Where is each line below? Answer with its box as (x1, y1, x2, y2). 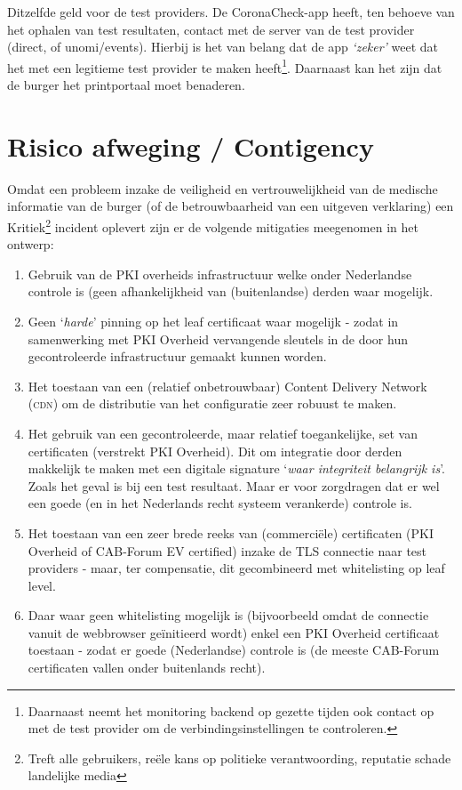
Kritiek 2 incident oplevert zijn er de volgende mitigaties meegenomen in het (7, 214, 418, 236)
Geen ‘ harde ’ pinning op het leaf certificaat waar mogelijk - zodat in (28, 311, 399, 330)
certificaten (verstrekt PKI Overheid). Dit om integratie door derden (28, 441, 402, 460)
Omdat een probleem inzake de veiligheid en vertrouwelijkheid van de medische (7, 179, 438, 197)
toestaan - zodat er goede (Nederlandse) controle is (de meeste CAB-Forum (28, 641, 440, 659)
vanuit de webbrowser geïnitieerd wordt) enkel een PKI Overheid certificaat (28, 623, 440, 641)
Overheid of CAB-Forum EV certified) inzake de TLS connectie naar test (28, 541, 427, 560)
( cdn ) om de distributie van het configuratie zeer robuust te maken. (28, 394, 397, 413)
